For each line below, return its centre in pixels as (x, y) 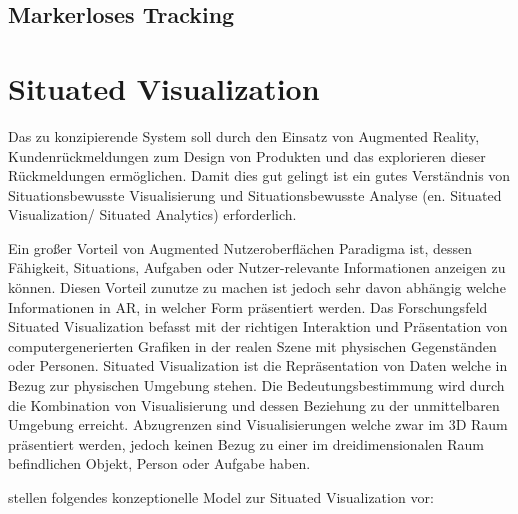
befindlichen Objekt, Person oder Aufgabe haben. (159, 463)
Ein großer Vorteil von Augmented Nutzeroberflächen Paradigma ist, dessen (240, 247)
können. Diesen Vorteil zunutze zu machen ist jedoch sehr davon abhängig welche (257, 287)
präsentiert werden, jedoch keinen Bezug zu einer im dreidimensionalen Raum (246, 443)
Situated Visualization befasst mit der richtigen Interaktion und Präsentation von (258, 326)
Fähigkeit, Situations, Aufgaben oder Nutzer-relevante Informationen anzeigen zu (257, 267)
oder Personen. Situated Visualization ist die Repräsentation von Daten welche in (258, 365)
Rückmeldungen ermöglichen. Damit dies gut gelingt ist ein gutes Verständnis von (259, 175)
